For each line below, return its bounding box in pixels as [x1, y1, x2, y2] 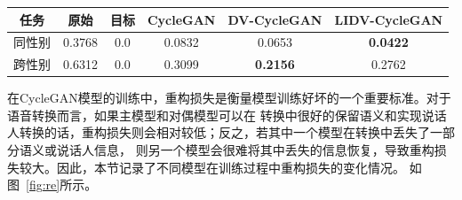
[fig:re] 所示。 [26, 175, 98, 194]
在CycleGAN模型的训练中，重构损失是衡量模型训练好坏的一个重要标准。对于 [7, 88, 451, 107]
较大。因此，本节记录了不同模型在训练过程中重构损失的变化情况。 [19, 158, 405, 176]
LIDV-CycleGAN [334, 10, 443, 28]
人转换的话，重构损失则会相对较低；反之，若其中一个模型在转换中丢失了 [7, 123, 430, 142]
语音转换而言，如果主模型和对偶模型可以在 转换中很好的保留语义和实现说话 [7, 105, 447, 124]
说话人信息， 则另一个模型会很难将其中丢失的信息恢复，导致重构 [56, 141, 434, 159]
